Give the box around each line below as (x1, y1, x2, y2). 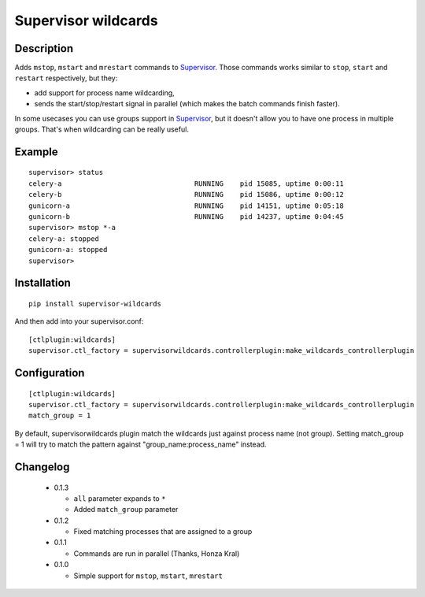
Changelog (14, 460, 70, 473)
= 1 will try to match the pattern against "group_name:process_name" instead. (14, 439, 267, 449)
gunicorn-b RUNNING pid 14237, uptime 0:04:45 (28, 212, 344, 221)
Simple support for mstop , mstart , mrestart (73, 571, 224, 580)
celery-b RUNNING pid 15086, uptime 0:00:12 (28, 190, 344, 199)
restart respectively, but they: (14, 73, 118, 83)
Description (14, 42, 74, 55)
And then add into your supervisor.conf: (14, 317, 144, 326)
